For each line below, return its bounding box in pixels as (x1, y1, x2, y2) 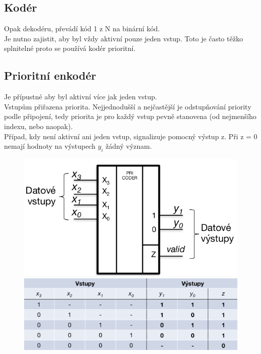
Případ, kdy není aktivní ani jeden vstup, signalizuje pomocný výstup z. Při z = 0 (4, 131, 257, 141)
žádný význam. (106, 141, 152, 151)
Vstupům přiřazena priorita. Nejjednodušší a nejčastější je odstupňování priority (4, 101, 251, 111)
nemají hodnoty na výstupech (4, 141, 96, 151)
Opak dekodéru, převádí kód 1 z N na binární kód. (4, 23, 160, 34)
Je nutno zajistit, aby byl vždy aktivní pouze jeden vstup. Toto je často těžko (4, 33, 243, 43)
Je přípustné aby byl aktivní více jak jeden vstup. (4, 91, 157, 102)
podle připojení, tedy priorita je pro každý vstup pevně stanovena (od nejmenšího (4, 111, 256, 122)
